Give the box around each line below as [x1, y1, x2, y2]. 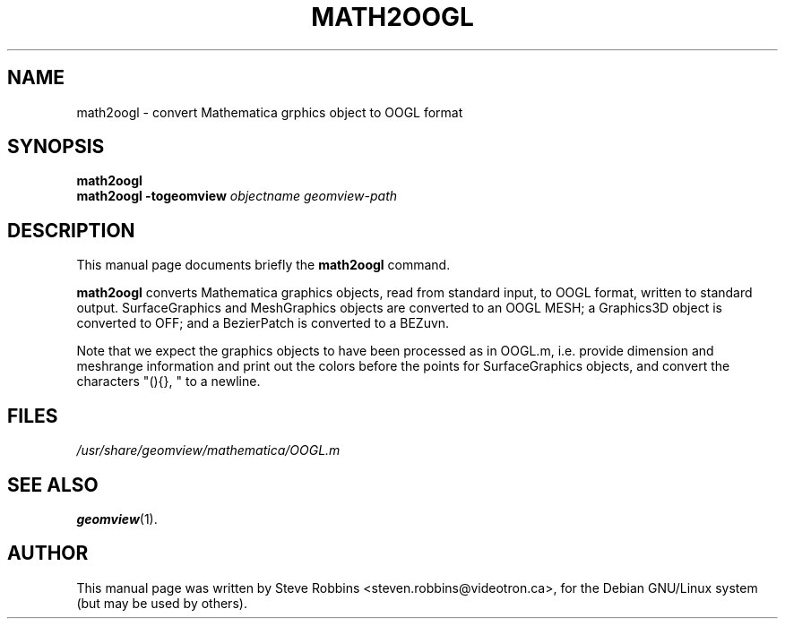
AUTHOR [7, 542, 89, 565]
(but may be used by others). [76, 595, 247, 611]
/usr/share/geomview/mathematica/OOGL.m [76, 442, 341, 459]
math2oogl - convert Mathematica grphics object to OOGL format [76, 104, 463, 120]
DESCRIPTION [7, 219, 135, 242]
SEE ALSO [7, 473, 99, 496]
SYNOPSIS [7, 135, 105, 159]
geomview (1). [76, 510, 158, 527]
